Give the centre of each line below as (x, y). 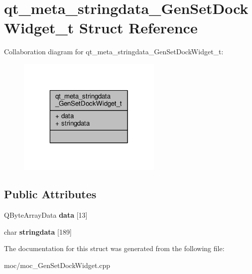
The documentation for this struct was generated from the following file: (114, 248)
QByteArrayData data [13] (46, 215)
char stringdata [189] (38, 231)
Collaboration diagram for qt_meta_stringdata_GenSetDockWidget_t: (114, 52)
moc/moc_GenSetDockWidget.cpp (57, 265)
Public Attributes (50, 194)
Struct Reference (138, 28)
